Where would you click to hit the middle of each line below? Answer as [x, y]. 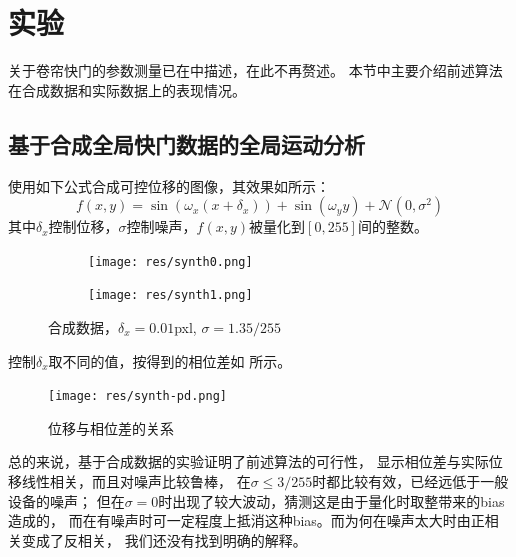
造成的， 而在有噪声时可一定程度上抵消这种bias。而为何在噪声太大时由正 [246, 520]
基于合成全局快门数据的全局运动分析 [186, 143]
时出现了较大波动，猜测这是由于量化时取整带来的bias [331, 500]
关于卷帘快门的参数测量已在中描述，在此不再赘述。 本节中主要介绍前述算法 [255, 70]
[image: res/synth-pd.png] [137, 396]
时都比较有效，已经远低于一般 [410, 481]
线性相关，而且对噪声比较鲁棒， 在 [136, 481]
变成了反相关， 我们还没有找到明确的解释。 [164, 539]
